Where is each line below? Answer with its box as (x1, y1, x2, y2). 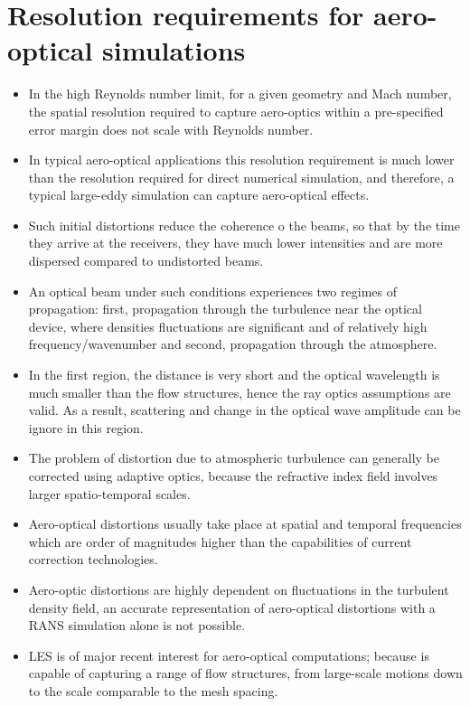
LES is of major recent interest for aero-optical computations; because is (28, 645, 429, 664)
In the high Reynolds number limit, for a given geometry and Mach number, (28, 84, 452, 103)
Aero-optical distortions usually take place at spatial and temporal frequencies (28, 514, 462, 533)
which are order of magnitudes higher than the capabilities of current (28, 532, 412, 551)
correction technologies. (28, 550, 158, 569)
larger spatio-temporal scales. (28, 484, 191, 503)
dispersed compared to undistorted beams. (28, 251, 264, 270)
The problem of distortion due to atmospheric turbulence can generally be (28, 448, 439, 467)
